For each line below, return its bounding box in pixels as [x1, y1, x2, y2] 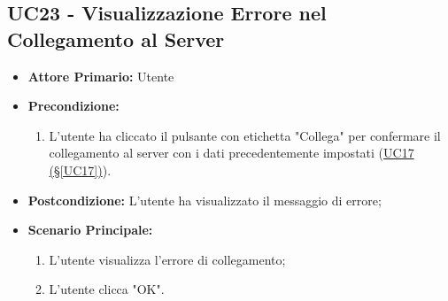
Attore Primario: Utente [27, 66, 174, 85]
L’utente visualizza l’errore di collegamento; [49, 250, 286, 268]
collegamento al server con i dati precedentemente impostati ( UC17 [49, 143, 414, 162]
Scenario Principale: [27, 220, 153, 239]
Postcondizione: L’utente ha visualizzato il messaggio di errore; [27, 190, 382, 209]
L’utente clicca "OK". [49, 280, 165, 298]
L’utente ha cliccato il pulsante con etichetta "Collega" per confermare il [49, 126, 441, 144]
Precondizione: [27, 96, 120, 115]
